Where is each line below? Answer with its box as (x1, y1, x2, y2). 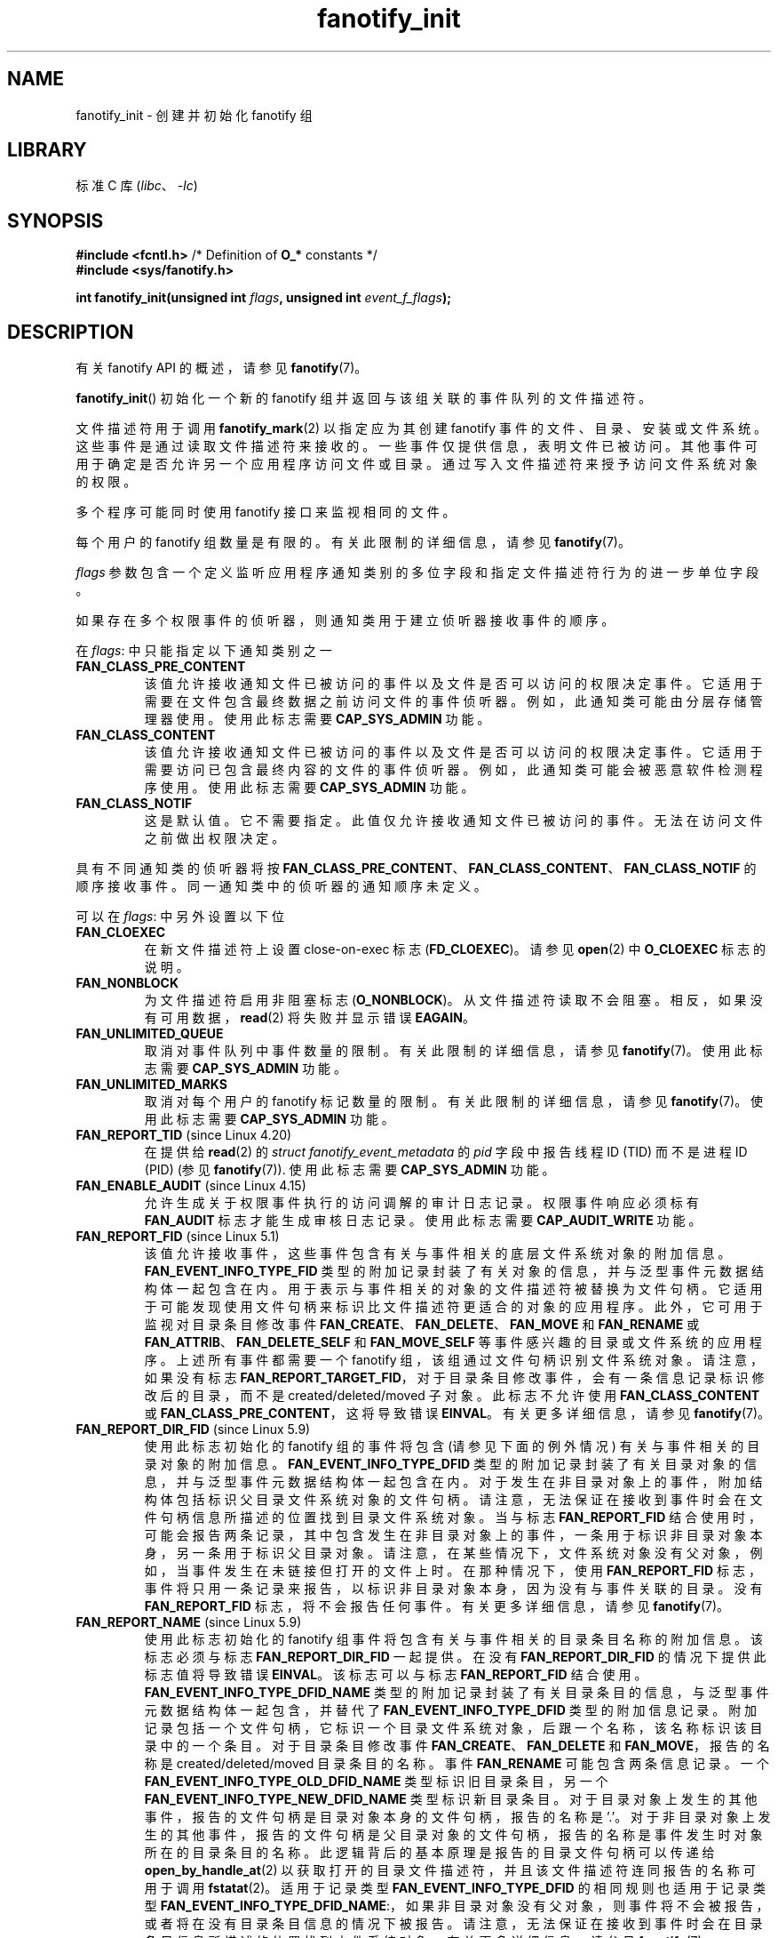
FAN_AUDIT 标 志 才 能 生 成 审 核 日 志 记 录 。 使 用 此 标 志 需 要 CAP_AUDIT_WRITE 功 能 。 (144, 1213, 702, 1229)
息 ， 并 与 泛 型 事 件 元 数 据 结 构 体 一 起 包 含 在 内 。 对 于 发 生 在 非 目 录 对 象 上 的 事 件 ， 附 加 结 (144, 1474, 763, 1490)
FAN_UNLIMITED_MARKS (75, 1077, 227, 1093)
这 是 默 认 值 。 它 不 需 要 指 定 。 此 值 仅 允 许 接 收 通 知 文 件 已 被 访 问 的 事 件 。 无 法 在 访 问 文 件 (144, 813, 763, 829)
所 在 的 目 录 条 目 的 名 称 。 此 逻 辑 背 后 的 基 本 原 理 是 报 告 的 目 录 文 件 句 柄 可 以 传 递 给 (144, 1845, 715, 1861)
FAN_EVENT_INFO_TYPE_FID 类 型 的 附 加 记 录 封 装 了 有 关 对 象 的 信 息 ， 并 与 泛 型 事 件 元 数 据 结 (144, 1263, 764, 1279)
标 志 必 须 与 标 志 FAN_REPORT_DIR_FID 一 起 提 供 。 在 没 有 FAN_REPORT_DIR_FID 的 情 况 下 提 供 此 (144, 1649, 766, 1665)
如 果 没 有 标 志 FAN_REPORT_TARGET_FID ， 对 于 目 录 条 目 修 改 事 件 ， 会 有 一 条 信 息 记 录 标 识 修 (144, 1370, 765, 1386)
